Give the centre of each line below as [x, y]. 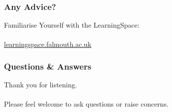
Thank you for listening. [41, 85]
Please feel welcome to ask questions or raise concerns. [86, 104]
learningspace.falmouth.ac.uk [48, 44]
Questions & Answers [48, 66]
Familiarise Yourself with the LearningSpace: [72, 25]
